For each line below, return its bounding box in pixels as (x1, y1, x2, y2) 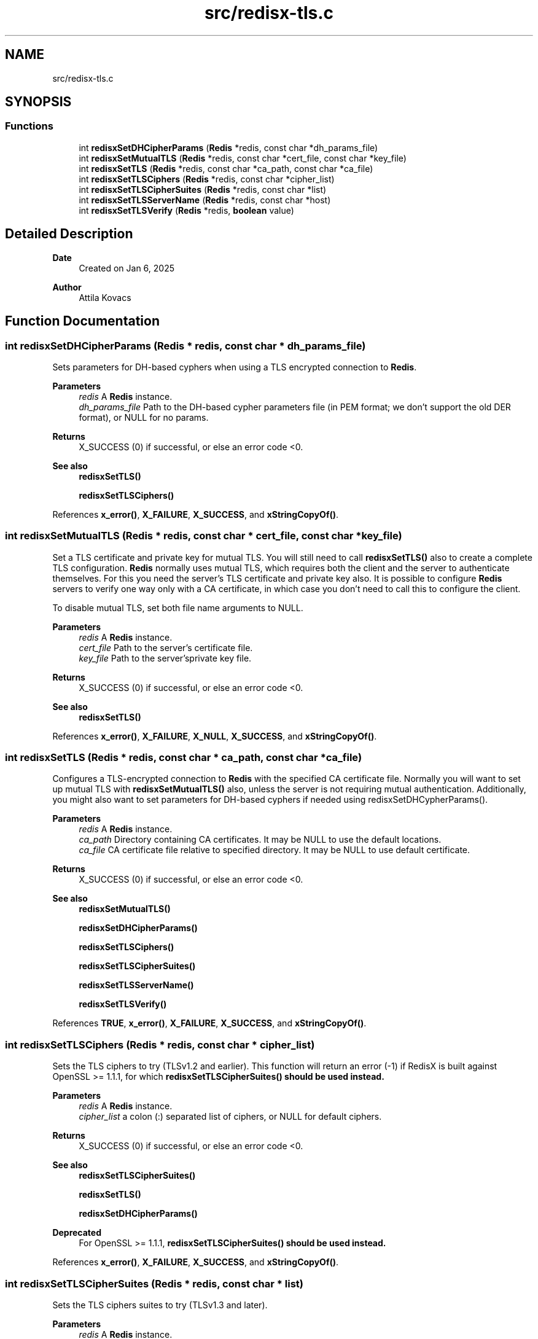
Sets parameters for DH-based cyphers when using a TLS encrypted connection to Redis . (52, 361, 417, 372)
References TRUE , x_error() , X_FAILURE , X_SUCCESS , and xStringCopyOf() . (52, 1018, 367, 1029)
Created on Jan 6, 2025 (79, 262, 174, 273)
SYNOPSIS (5, 94, 72, 110)
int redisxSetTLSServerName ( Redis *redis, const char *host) (79, 194, 331, 205)
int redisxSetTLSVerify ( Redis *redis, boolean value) (79, 205, 294, 216)
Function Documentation (5, 313, 160, 329)
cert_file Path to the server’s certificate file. (79, 642, 253, 653)
